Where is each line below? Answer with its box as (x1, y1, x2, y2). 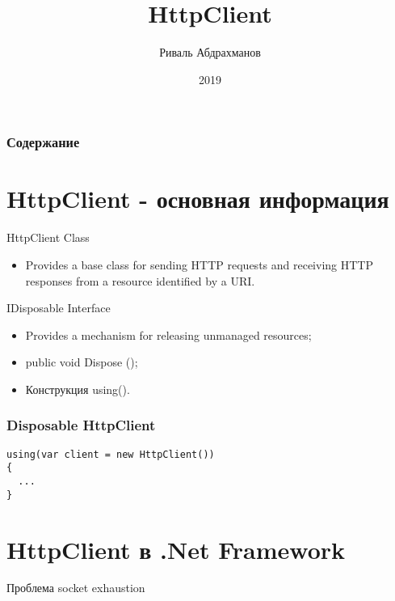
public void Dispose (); (25, 353, 138, 370)
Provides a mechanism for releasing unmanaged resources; (25, 326, 312, 343)
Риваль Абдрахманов (159, 44, 261, 61)
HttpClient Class (6, 229, 90, 246)
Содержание (6, 132, 80, 152)
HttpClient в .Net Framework (6, 532, 346, 565)
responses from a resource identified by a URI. (25, 272, 255, 289)
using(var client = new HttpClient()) (6, 448, 215, 460)
